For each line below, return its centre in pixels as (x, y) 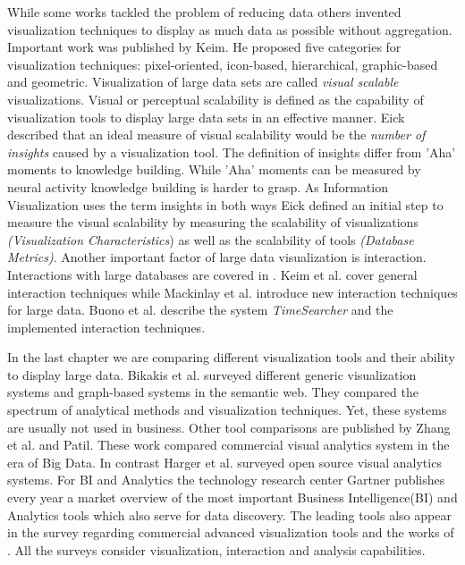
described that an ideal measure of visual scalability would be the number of (216, 135)
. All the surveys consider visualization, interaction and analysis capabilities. (216, 549)
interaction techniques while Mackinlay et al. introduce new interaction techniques (232, 292)
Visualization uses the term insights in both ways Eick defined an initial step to (225, 204)
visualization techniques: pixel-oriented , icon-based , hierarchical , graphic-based (223, 64)
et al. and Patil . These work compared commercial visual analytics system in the (228, 445)
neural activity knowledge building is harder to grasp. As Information (198, 186)
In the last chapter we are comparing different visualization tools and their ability (231, 357)
